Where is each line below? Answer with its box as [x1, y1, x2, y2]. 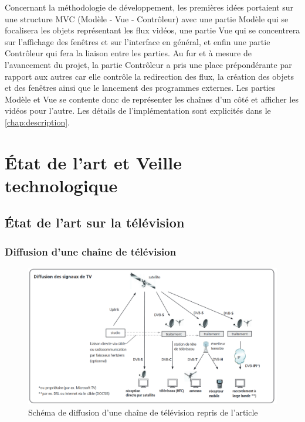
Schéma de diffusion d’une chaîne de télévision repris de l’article [28, 406, 258, 418]
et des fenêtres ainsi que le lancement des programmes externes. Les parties [5, 81, 276, 94]
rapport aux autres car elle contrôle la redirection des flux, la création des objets [5, 70, 294, 82]
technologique [5, 173, 118, 197]
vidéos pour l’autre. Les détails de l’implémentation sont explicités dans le [5, 104, 271, 117]
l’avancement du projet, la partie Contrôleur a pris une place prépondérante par [5, 58, 292, 70]
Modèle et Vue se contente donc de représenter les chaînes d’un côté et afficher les [5, 93, 299, 105]
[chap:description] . [5, 115, 70, 128]
